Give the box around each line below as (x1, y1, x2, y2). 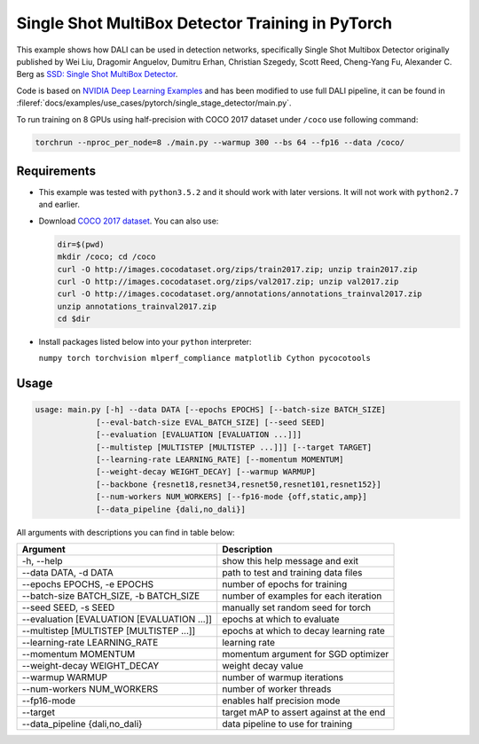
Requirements (16, 163, 97, 178)
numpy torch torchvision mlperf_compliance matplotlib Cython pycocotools (38, 353, 372, 364)
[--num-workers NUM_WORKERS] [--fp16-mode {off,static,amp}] (96, 492, 368, 502)
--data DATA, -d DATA (21, 566, 114, 578)
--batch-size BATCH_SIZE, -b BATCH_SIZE (21, 590, 200, 602)
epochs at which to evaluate (222, 613, 340, 625)
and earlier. (38, 200, 80, 210)
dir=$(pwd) (57, 239, 105, 249)
